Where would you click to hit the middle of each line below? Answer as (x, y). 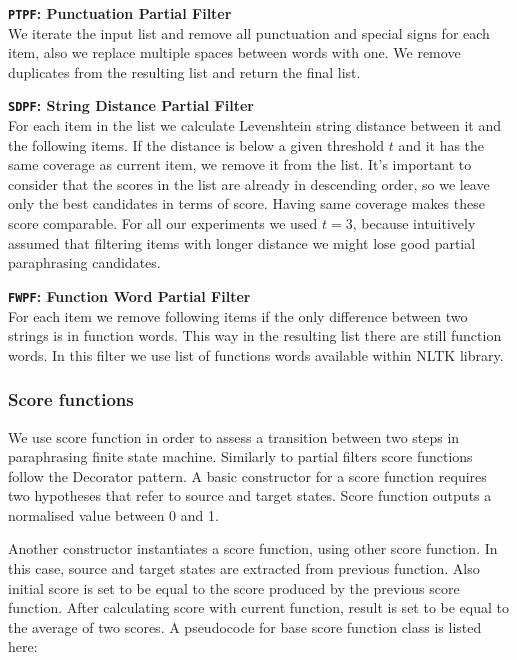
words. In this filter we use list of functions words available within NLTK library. (256, 354)
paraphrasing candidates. (84, 262)
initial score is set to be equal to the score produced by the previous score (234, 587)
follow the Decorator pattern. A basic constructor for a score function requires (247, 475)
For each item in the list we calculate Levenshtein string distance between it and (255, 125)
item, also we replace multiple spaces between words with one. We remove (234, 52)
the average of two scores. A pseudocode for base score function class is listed (245, 626)
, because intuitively (414, 223)
